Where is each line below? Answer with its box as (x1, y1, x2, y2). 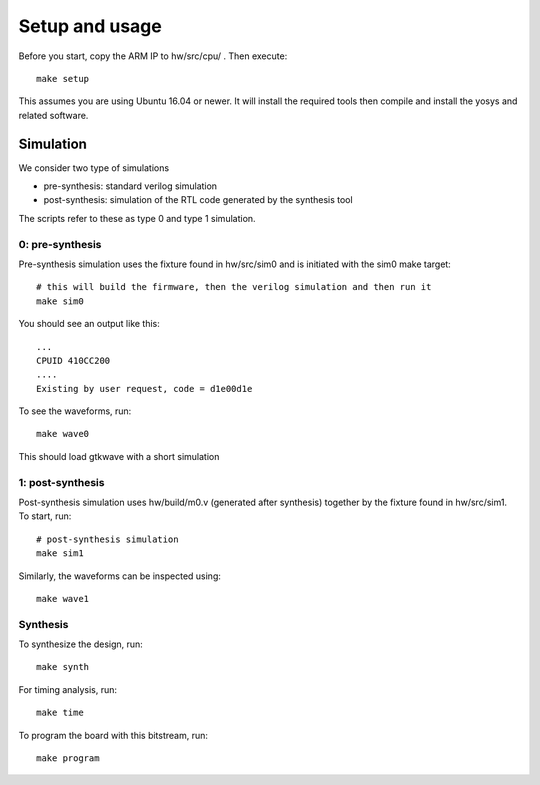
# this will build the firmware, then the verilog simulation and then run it (36, 281, 432, 293)
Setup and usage (18, 15, 162, 37)
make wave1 (36, 593, 90, 604)
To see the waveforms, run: (18, 405, 132, 417)
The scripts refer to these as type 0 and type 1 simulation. (18, 212, 256, 224)
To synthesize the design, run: (18, 638, 144, 650)
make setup (36, 73, 90, 84)
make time (36, 707, 84, 719)
